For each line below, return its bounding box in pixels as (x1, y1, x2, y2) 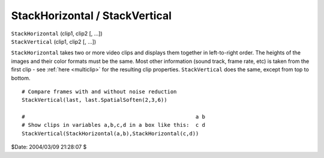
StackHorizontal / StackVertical (11, 9, 172, 22)
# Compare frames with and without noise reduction (22, 88, 177, 95)
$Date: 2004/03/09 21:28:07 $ (11, 144, 87, 151)
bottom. (11, 74, 31, 81)
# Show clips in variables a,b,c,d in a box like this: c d (22, 121, 205, 129)
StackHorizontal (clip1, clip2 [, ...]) (11, 30, 103, 37)
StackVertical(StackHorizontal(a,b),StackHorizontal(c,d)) (22, 130, 199, 137)
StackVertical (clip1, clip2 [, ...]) (11, 38, 97, 45)
